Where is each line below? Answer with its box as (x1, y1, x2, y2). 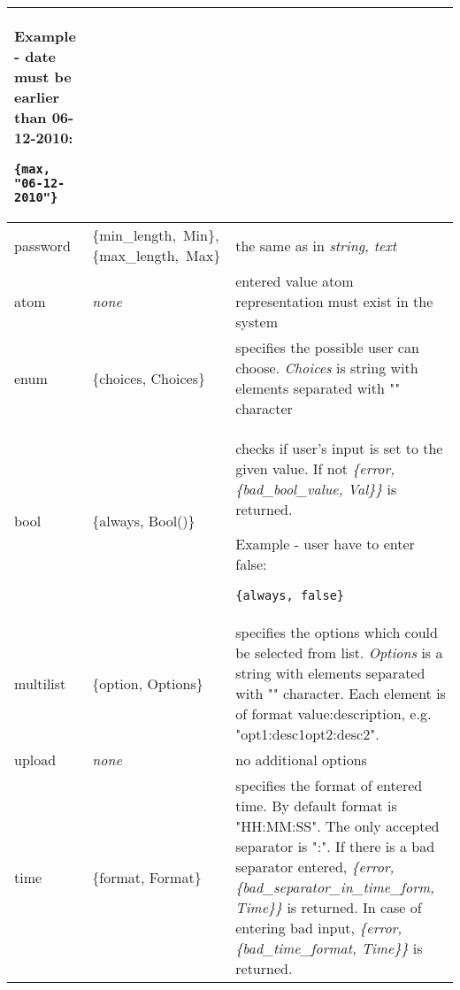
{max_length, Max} (92, 245, 221, 265)
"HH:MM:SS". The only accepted (235, 816, 440, 836)
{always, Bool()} (92, 510, 195, 531)
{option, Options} (92, 672, 203, 694)
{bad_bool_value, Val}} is (235, 479, 397, 499)
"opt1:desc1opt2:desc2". (235, 724, 379, 744)
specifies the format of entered (235, 775, 423, 795)
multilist (14, 672, 66, 694)
